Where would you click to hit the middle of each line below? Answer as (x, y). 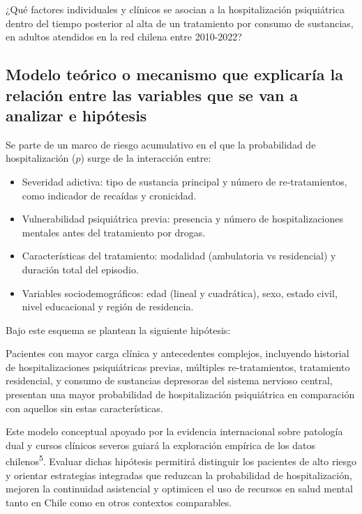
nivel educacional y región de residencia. (108, 307)
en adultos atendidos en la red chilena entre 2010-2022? (124, 37)
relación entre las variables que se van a (152, 95)
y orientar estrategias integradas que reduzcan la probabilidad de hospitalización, (179, 475)
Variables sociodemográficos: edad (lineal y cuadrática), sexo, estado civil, (180, 293)
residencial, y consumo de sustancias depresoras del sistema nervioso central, (169, 380)
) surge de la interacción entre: (146, 158)
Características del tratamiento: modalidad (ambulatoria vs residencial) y (179, 256)
